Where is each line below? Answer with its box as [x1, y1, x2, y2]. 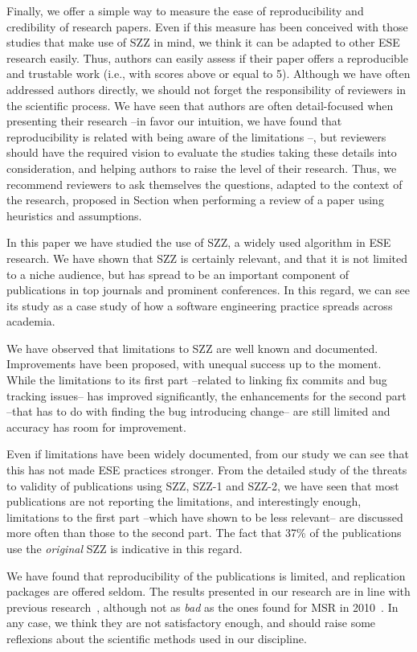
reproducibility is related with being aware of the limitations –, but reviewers [6, 128, 386, 145]
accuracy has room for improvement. [6, 418, 186, 435]
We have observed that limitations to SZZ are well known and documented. [6, 339, 378, 356]
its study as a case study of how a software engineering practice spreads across [6, 297, 393, 314]
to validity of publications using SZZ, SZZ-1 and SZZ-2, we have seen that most [6, 477, 399, 494]
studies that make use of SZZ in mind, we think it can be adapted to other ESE [6, 34, 400, 51]
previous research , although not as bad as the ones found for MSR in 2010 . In [6, 598, 399, 615]
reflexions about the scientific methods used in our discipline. [6, 629, 307, 646]
